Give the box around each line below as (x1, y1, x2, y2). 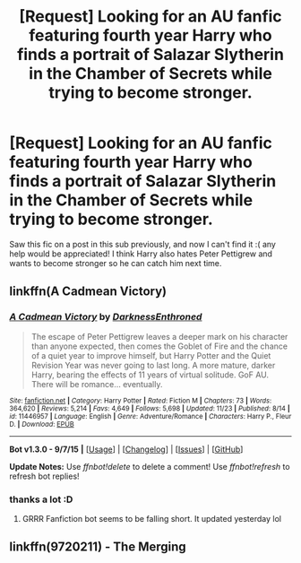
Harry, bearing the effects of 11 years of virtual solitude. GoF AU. (30, 369, 270, 380)
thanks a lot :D (9, 493, 73, 506)
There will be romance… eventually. (30, 378, 163, 389)
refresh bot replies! (9, 471, 80, 481)
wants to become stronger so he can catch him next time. (9, 257, 222, 268)
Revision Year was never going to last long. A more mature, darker (30, 359, 276, 370)
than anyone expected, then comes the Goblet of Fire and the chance (30, 341, 288, 351)
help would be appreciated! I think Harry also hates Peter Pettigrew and (9, 248, 273, 259)
